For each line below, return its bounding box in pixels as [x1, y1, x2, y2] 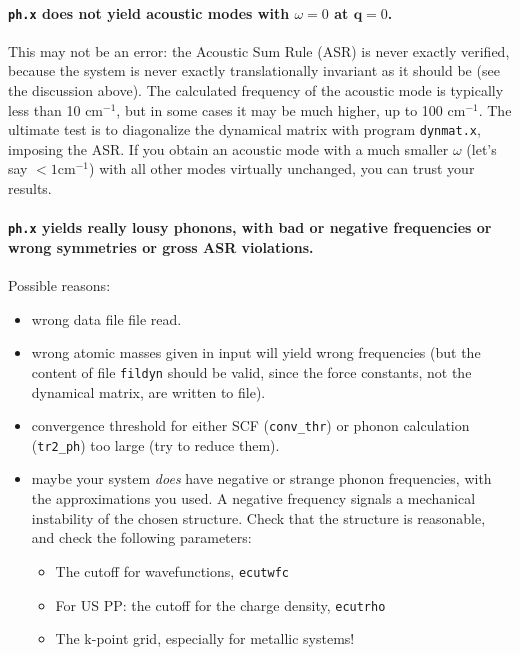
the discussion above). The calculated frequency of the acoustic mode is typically [8, 80, 504, 101]
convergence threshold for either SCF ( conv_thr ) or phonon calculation [31, 415, 470, 436]
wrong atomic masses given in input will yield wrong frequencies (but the [31, 342, 481, 363]
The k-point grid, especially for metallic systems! [55, 628, 355, 649]
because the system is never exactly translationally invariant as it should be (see [8, 60, 500, 81]
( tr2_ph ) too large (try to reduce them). [31, 434, 280, 455]
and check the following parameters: [31, 527, 252, 548]
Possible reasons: [8, 275, 111, 296]
